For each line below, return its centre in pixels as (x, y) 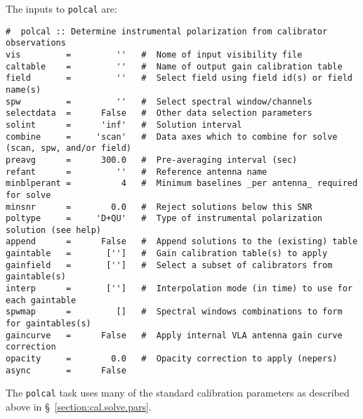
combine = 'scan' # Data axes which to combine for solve (172, 137)
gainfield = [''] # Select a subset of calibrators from (169, 265)
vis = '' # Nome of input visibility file (154, 54)
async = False (66, 370)
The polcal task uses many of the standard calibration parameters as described (178, 393)
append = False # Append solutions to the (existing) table (182, 242)
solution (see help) (54, 230)
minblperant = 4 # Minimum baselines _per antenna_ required (182, 184)
